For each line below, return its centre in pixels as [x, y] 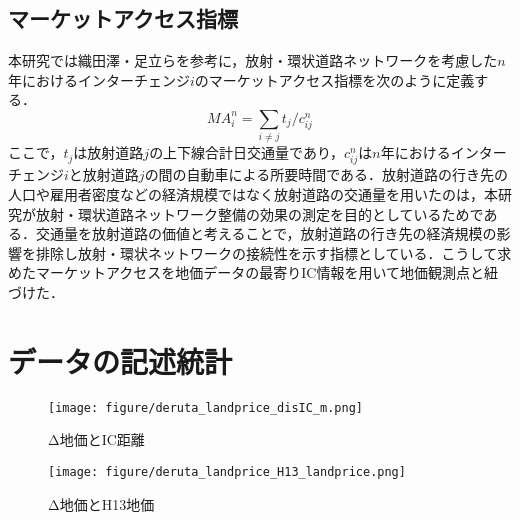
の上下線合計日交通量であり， [247, 152]
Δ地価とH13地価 [101, 503]
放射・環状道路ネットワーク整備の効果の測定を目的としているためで [259, 213]
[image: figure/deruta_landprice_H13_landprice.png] [227, 472]
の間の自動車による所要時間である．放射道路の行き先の [326, 174]
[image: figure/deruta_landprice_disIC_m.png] [205, 407]
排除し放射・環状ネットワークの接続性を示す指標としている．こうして [266, 252]
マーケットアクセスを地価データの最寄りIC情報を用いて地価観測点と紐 [267, 272]
